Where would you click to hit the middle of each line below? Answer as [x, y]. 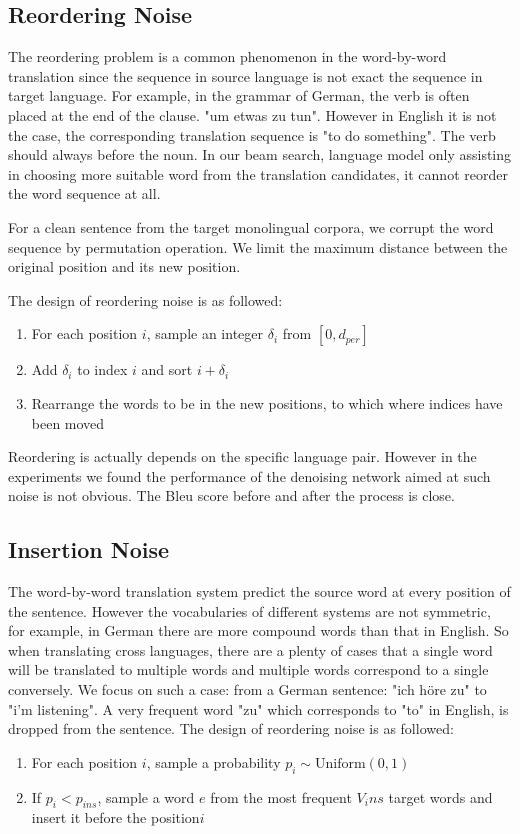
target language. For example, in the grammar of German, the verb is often [239, 95]
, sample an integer [205, 333]
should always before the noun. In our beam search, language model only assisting [260, 154]
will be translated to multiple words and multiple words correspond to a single [248, 669]
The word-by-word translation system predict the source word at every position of [259, 591]
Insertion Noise [89, 549]
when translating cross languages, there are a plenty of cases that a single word [250, 649]
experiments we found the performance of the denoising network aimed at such [249, 475]
